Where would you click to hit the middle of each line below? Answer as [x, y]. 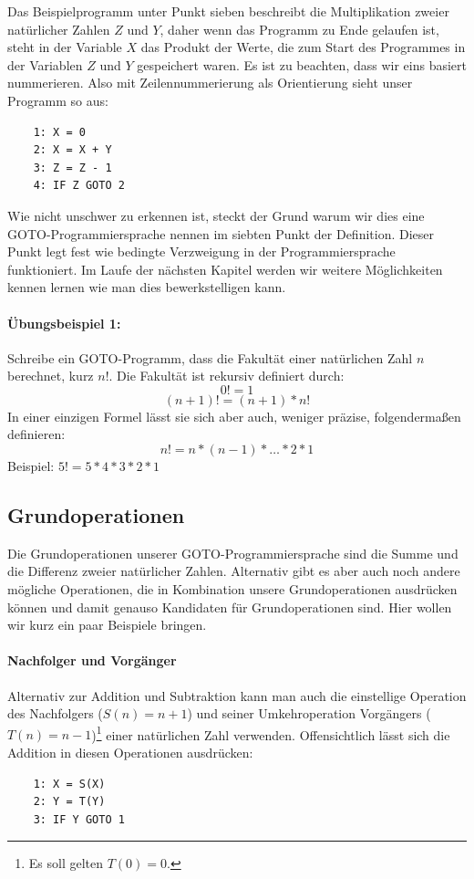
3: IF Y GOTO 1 [79, 819]
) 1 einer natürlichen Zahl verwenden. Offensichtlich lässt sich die [271, 733]
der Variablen [45, 64]
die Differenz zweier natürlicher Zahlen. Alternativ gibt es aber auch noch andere [234, 571]
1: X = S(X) [69, 784]
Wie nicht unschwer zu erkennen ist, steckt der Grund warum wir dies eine [216, 215]
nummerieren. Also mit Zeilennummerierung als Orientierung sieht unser [210, 83]
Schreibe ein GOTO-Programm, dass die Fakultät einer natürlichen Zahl [210, 357]
